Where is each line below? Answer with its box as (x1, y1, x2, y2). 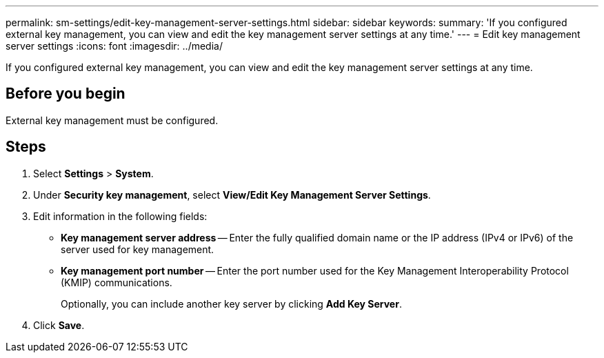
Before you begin (6, 85, 125, 103)
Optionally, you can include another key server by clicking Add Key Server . (61, 297, 402, 310)
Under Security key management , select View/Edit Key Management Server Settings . (33, 188, 431, 201)
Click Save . (33, 319, 85, 331)
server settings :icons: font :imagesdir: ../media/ (6, 40, 223, 52)
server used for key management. (61, 243, 214, 255)
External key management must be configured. (6, 114, 219, 126)
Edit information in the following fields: (33, 210, 208, 222)
